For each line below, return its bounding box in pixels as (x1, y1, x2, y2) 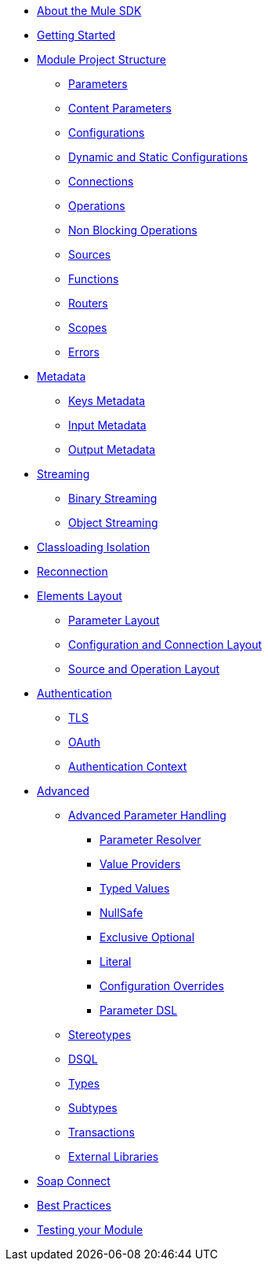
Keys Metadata (68, 394, 146, 407)
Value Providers (100, 857, 181, 871)
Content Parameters (68, 101, 172, 115)
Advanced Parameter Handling (68, 808, 226, 822)
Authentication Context (68, 760, 187, 773)
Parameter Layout (68, 613, 160, 627)
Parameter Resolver (100, 833, 201, 846)
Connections (68, 175, 134, 188)
